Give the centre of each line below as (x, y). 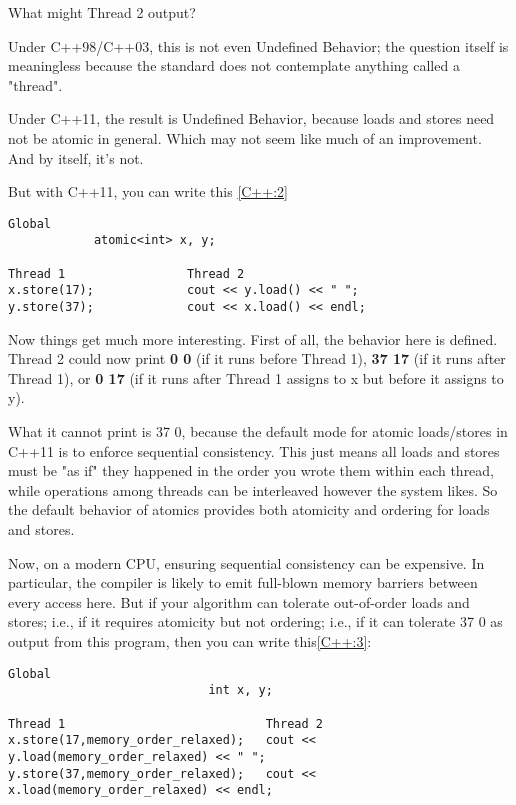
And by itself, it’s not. (76, 157)
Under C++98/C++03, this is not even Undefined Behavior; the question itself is (258, 45)
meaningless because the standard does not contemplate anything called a (234, 65)
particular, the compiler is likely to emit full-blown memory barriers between (243, 582)
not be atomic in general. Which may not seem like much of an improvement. (245, 137)
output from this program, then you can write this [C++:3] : (190, 641)
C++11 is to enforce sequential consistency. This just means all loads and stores (254, 450)
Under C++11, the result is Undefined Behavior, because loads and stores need (251, 118)
